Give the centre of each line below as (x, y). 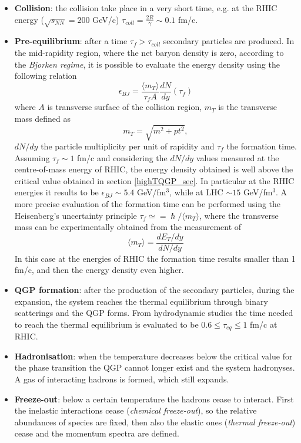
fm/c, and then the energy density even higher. (99, 270)
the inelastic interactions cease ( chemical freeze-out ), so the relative (136, 410)
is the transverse (248, 107)
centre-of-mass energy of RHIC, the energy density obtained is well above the (154, 169)
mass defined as (42, 118)
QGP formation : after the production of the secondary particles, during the (154, 289)
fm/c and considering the (122, 157)
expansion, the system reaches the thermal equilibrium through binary (141, 301)
